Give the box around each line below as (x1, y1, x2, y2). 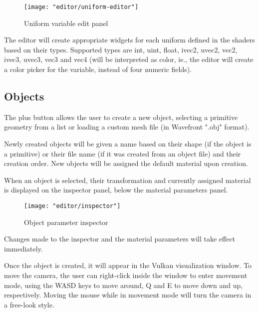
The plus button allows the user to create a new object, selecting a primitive (4, 111, 238, 122)
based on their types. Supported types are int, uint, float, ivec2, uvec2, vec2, (4, 44, 238, 54)
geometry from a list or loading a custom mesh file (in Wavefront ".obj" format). (4, 121, 250, 132)
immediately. (4, 243, 43, 253)
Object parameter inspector (24, 216, 108, 227)
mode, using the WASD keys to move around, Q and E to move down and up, (4, 279, 243, 290)
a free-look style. (4, 299, 54, 309)
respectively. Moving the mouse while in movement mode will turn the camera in (4, 289, 252, 300)
